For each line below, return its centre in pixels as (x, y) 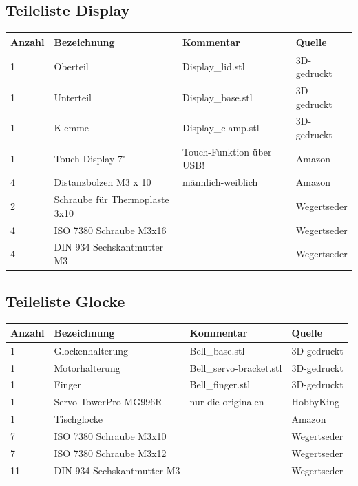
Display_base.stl (218, 97)
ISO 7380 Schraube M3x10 (110, 435)
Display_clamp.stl (221, 128)
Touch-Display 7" (90, 158)
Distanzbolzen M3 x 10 (103, 182)
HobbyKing (316, 402)
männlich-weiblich (220, 182)
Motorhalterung (87, 367)
